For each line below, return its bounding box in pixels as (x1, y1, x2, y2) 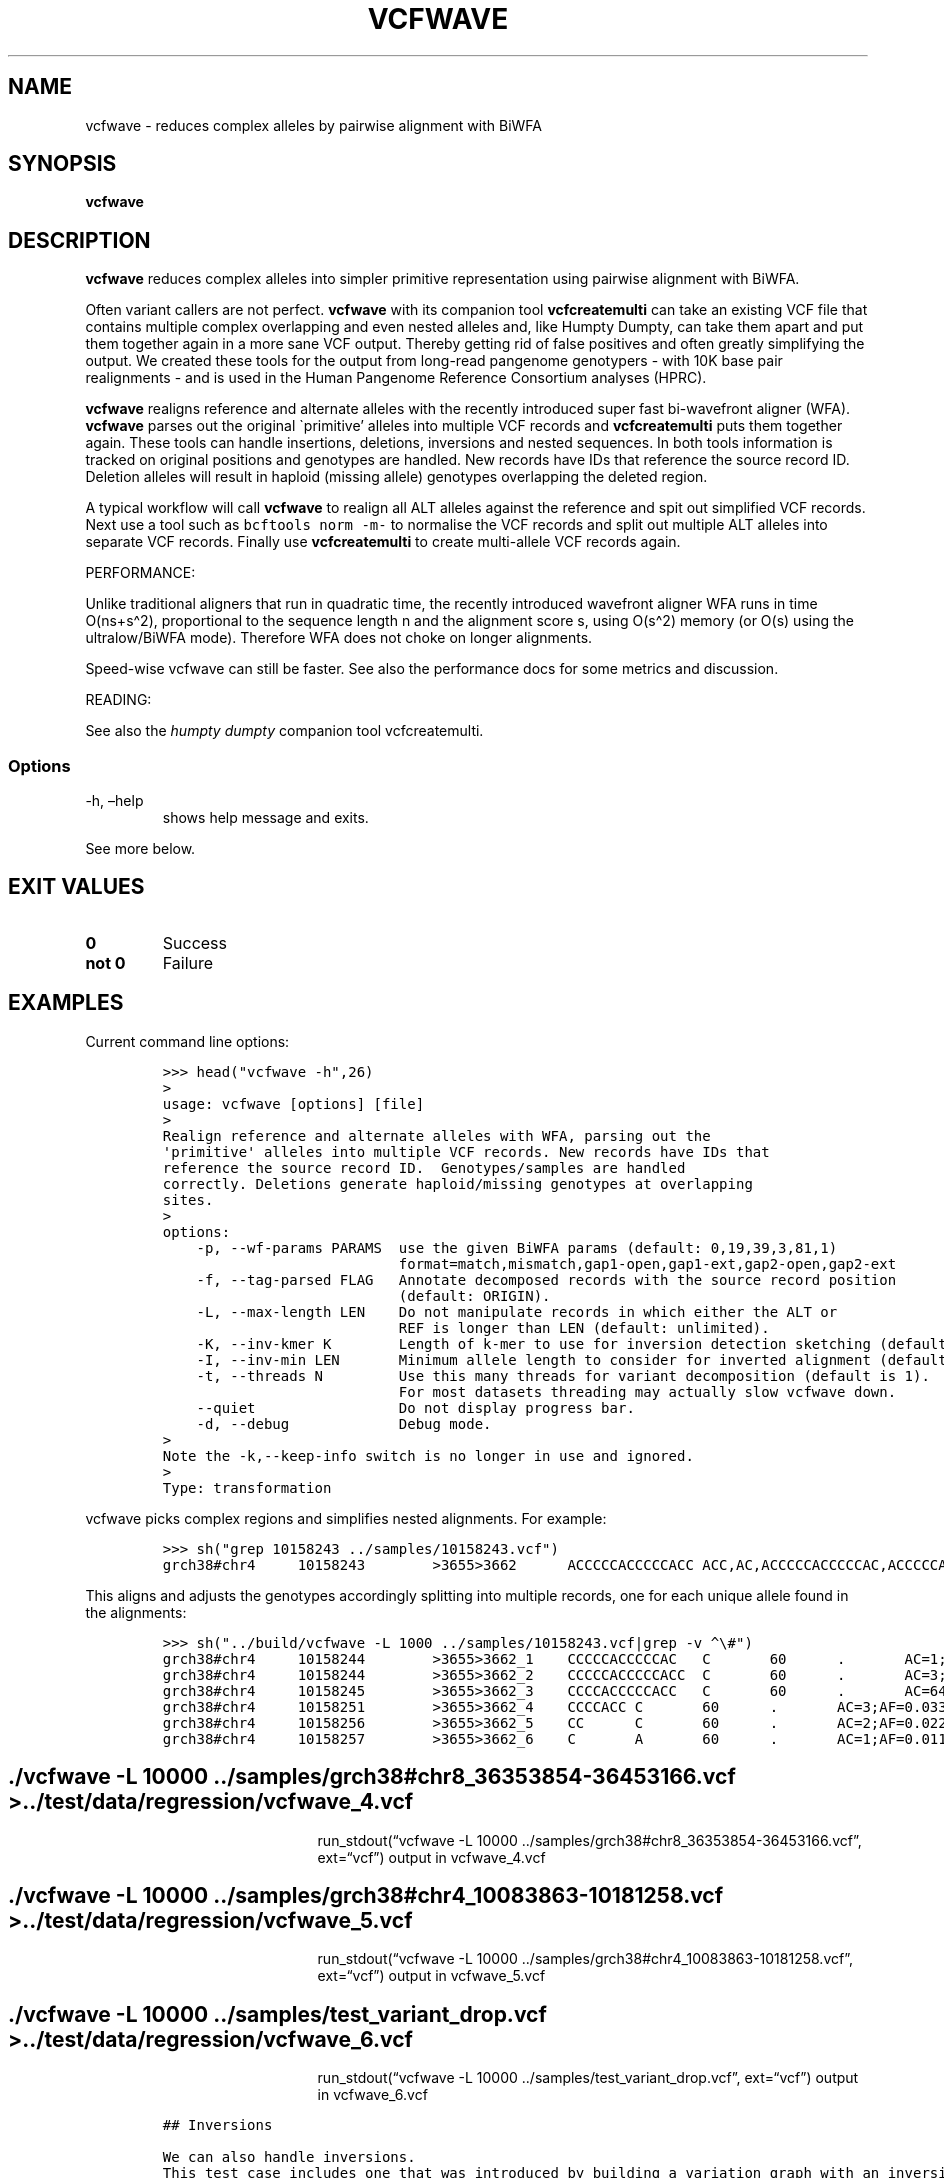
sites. (162, 1191, 214, 1208)
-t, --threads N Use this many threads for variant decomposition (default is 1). (196, 1367, 930, 1384)
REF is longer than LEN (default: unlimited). (398, 1319, 770, 1336)
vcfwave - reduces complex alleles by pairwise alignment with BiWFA (85, 116, 542, 134)
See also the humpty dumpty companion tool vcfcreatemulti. (85, 722, 484, 740)
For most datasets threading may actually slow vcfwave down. (398, 1383, 897, 1400)
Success (162, 932, 228, 953)
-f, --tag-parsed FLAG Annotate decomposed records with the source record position (196, 1271, 897, 1288)
